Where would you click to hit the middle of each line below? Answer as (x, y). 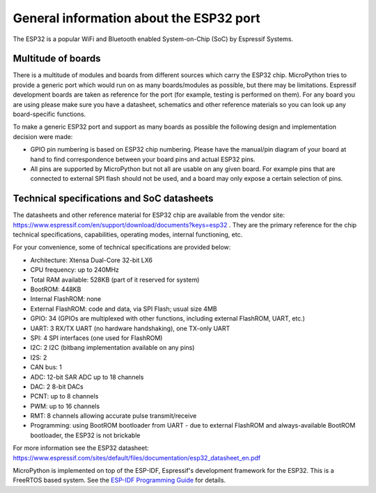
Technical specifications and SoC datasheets (113, 199)
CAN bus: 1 (46, 367)
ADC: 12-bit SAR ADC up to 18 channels (87, 377)
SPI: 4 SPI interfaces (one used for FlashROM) (96, 338)
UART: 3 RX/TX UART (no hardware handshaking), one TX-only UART (130, 328)
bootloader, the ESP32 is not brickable (85, 435)
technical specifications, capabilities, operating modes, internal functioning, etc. (128, 235)
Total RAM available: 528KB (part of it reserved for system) (115, 280)
